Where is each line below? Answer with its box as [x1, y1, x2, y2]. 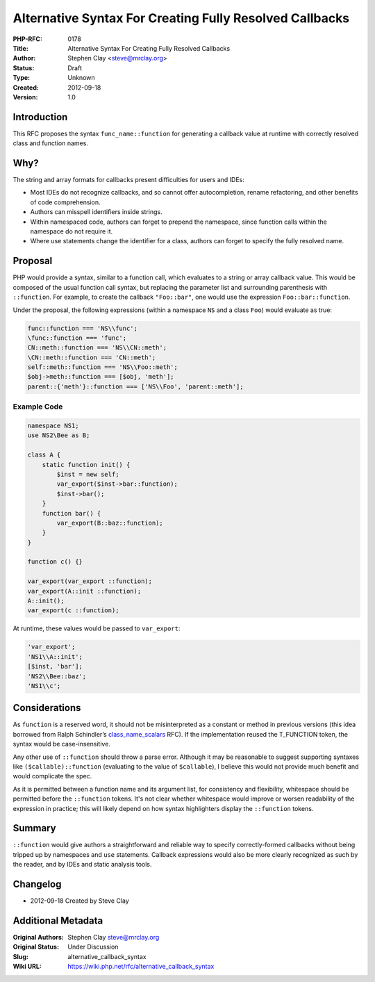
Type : [12, 74, 31, 82]
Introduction [12, 111, 68, 123]
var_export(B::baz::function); [56, 518, 163, 527]
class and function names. [12, 139, 88, 147]
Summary [12, 822, 56, 834]
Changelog [12, 878, 62, 890]
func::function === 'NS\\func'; [27, 324, 138, 332]
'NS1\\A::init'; [27, 653, 83, 660]
